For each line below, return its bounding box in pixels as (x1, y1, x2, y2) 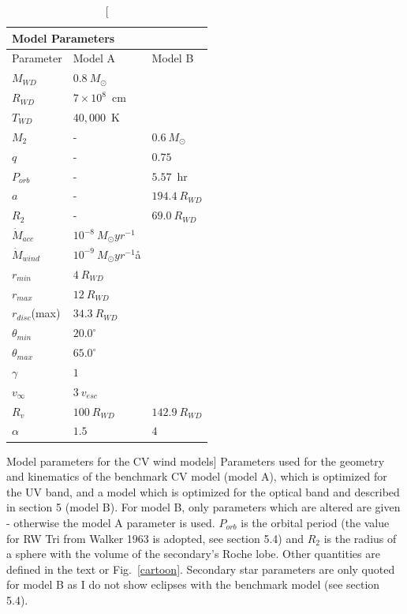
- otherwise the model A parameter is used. (6, 514, 215, 530)
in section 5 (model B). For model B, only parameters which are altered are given (6, 499, 401, 515)
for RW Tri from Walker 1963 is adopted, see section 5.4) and (6, 530, 304, 546)
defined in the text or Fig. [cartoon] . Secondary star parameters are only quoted (6, 560, 395, 577)
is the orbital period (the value (241, 514, 390, 530)
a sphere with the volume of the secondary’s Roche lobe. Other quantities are (6, 545, 380, 562)
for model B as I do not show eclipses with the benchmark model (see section (6, 576, 380, 593)
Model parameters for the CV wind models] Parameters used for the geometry (6, 452, 385, 469)
